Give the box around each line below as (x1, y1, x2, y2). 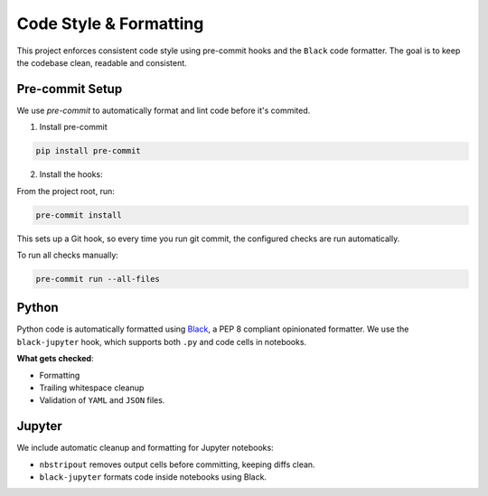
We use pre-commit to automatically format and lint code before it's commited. (16, 105, 311, 116)
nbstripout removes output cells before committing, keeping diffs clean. (39, 459, 315, 470)
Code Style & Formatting (16, 14, 204, 33)
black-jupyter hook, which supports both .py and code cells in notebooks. (16, 336, 307, 347)
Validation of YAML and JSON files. (39, 395, 165, 406)
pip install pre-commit (35, 145, 142, 156)
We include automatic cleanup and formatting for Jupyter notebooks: (16, 443, 275, 454)
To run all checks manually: (16, 249, 119, 260)
